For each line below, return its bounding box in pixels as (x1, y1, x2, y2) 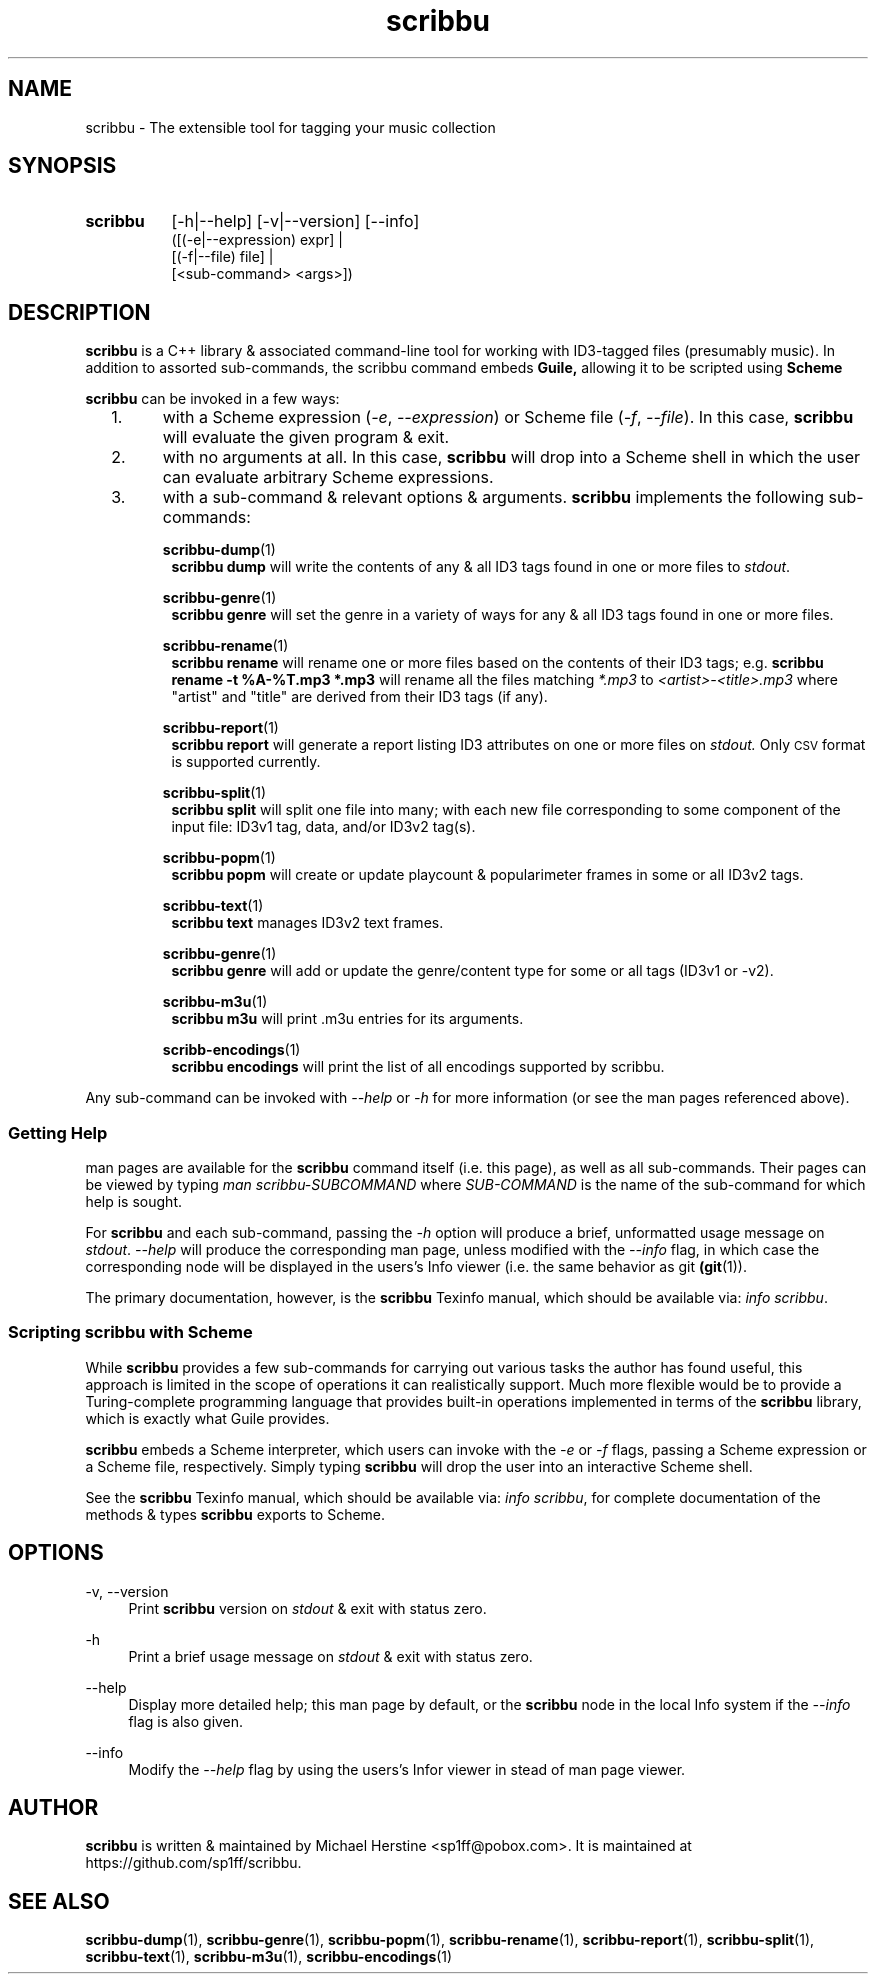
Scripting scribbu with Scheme (8, 1322, 253, 1343)
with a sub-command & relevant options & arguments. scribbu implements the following (162, 487, 825, 508)
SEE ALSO (8, 1888, 110, 1914)
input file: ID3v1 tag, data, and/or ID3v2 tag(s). (171, 818, 476, 836)
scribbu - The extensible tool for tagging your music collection (85, 118, 496, 136)
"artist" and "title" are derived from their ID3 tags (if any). (171, 688, 548, 706)
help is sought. (85, 1193, 182, 1211)
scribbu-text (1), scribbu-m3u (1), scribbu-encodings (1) (85, 1948, 453, 1966)
